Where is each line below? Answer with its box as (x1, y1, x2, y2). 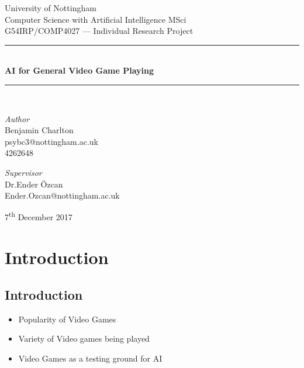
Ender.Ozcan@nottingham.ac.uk (5, 189, 120, 202)
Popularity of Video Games (18, 313, 116, 325)
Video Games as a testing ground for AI (18, 352, 163, 364)
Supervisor (5, 166, 42, 178)
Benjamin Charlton (5, 124, 74, 136)
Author (5, 112, 30, 124)
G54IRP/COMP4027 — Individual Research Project (5, 25, 194, 37)
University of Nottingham (5, 2, 96, 13)
